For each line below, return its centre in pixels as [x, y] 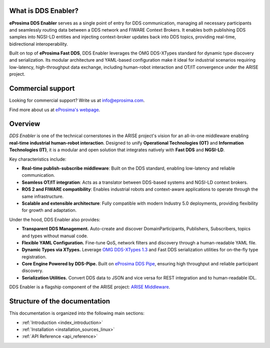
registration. [34, 257]
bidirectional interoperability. [39, 44]
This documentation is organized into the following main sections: [77, 313]
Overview [25, 124]
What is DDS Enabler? [44, 11]
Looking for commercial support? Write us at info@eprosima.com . [77, 101]
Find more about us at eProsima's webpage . [55, 110]
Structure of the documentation [59, 301]
